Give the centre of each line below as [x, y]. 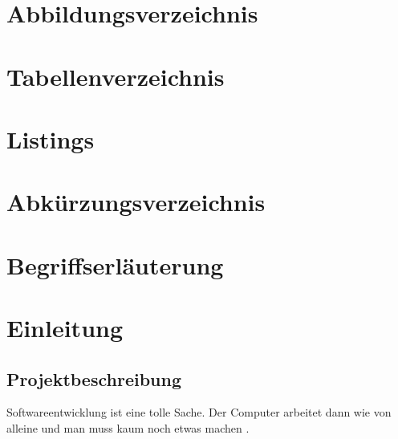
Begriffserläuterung [115, 264]
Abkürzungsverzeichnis [136, 202]
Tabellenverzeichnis [116, 76]
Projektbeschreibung [94, 378]
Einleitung [65, 328]
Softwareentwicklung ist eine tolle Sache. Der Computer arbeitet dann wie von [199, 412]
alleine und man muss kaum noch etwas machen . [128, 428]
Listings [51, 138]
